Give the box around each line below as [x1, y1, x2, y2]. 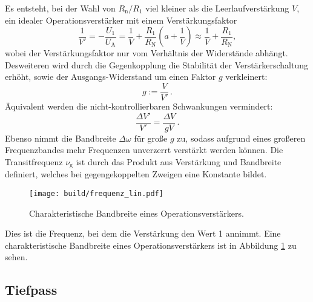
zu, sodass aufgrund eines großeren [177, 131, 306, 144]
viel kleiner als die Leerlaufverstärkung [145, 2, 289, 14]
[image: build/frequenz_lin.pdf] [29, 189, 163, 198]
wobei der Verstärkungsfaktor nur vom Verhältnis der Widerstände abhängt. [5, 47, 288, 59]
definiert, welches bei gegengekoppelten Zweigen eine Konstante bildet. [5, 168, 267, 180]
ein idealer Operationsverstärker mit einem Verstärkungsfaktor [5, 13, 237, 26]
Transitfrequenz [5, 155, 63, 168]
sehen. [5, 251, 28, 263]
